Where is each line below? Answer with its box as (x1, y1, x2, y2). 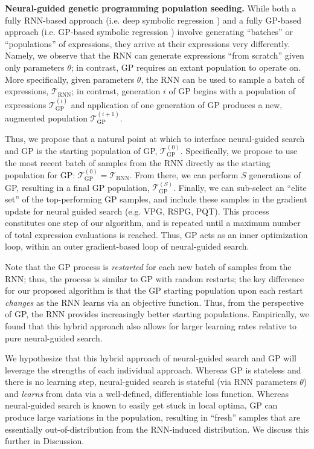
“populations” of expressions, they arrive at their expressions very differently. (5, 37, 290, 50)
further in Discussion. (5, 434, 85, 447)
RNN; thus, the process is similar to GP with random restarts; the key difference (5, 272, 304, 285)
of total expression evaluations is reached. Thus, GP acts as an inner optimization (5, 228, 308, 241)
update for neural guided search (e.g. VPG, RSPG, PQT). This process (5, 204, 269, 217)
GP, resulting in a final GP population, (5, 181, 150, 193)
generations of (249, 168, 301, 181)
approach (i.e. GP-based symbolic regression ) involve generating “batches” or (5, 25, 293, 38)
